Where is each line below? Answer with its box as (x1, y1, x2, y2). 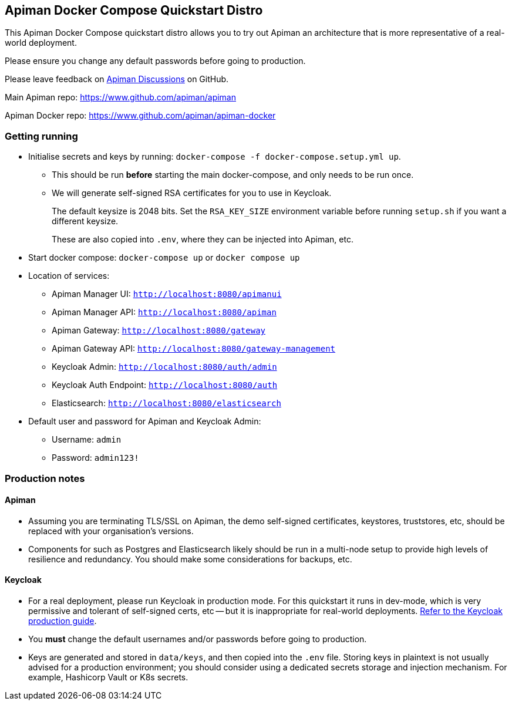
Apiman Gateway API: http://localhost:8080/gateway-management (52, 343, 336, 354)
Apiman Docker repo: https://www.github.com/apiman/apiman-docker (5, 110, 276, 121)
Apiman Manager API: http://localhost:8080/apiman (52, 307, 277, 318)
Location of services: (28, 271, 110, 281)
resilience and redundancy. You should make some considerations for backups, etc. (28, 554, 352, 564)
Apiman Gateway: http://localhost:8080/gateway (52, 325, 266, 336)
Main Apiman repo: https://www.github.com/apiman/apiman (5, 92, 237, 103)
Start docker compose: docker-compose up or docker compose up (28, 252, 300, 263)
